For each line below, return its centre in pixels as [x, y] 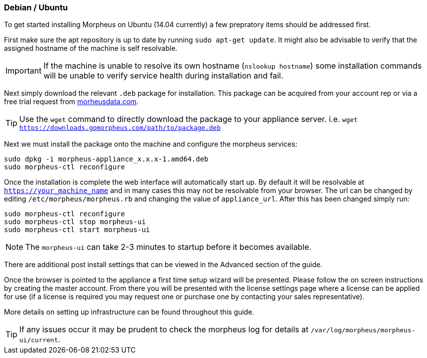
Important [24, 71]
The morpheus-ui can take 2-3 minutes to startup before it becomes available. [168, 247]
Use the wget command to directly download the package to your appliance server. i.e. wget [189, 119]
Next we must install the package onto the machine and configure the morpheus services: [151, 144]
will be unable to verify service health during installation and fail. [163, 76]
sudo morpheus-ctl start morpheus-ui [77, 230]
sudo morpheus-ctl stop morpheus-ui [75, 222]
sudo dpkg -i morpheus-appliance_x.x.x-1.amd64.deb [106, 159]
